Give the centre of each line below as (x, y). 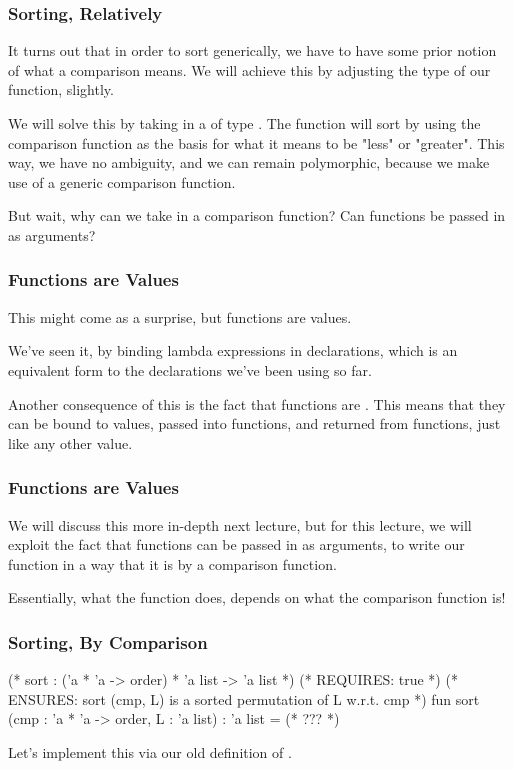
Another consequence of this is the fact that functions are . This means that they (257, 403)
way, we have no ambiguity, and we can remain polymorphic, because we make (249, 162)
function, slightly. (61, 89)
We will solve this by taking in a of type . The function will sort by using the (244, 123)
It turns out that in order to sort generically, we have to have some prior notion (252, 50)
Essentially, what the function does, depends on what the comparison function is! (257, 597)
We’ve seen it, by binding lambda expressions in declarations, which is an (233, 350)
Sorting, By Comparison (108, 641)
